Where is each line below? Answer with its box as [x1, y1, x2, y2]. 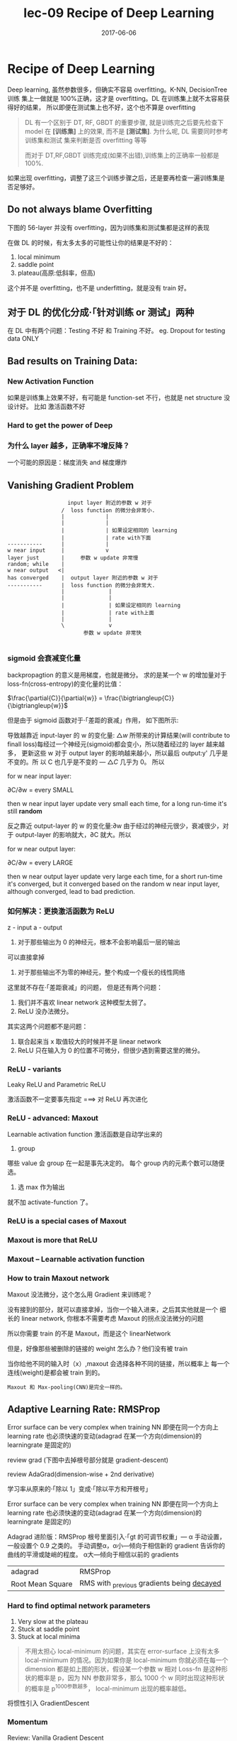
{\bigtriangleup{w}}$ [7, 702, 69, 710]
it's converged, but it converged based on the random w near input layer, [7, 880, 220, 888]
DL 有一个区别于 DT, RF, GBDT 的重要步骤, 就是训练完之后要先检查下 [24, 118, 224, 126]
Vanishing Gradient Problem [7, 479, 134, 491]
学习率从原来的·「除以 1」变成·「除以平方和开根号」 [7, 1485, 152, 1493]
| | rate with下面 [61, 535, 151, 542]
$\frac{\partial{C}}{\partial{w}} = [7, 694, 103, 702]
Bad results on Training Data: [7, 355, 138, 367]
